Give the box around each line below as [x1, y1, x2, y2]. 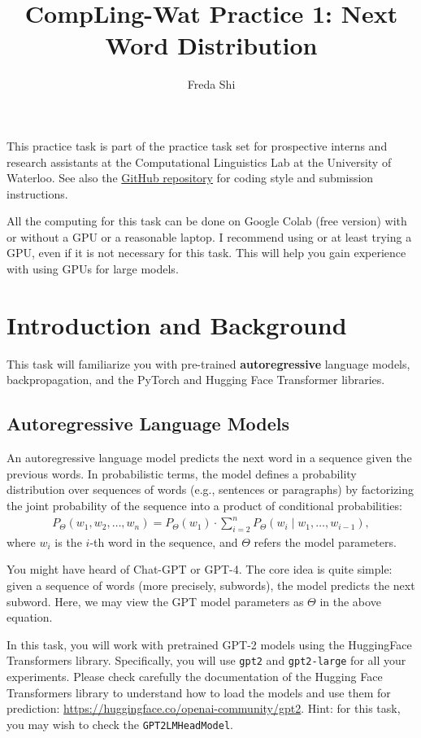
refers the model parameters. [254, 533, 397, 550]
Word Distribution [105, 28, 318, 62]
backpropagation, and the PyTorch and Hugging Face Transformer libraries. [7, 371, 385, 388]
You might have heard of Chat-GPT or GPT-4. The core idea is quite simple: [7, 561, 393, 578]
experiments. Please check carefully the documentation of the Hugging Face [7, 668, 383, 685]
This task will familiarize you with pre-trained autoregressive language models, [7, 355, 410, 372]
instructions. [7, 185, 68, 202]
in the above [319, 592, 381, 609]
